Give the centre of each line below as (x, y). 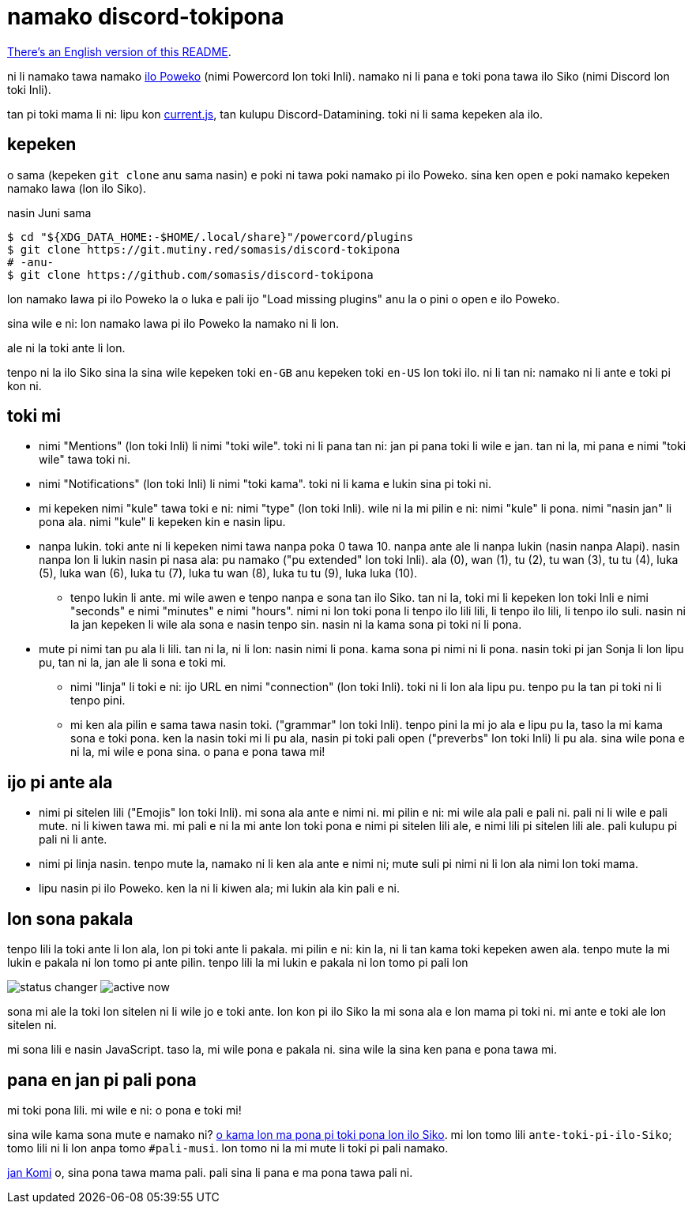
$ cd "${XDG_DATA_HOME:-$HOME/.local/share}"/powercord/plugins (211, 237)
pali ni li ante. (73, 840)
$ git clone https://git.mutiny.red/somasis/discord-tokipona (204, 249)
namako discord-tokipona (146, 17)
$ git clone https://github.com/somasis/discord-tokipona (190, 274)
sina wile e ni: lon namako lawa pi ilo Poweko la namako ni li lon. (173, 323)
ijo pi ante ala (60, 782)
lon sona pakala (70, 919)
